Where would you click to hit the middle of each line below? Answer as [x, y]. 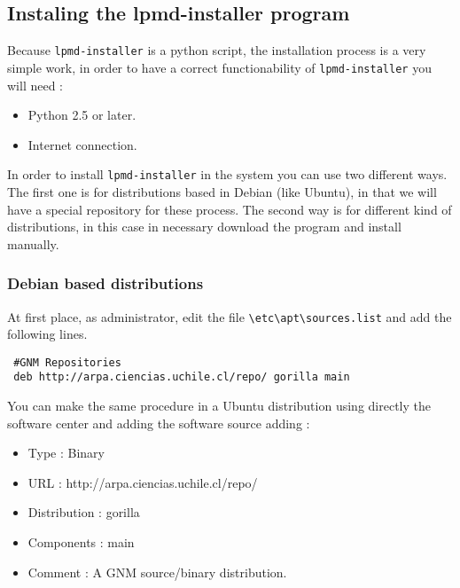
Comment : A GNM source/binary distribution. [157, 572]
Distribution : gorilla [84, 512]
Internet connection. [82, 144]
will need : [35, 85]
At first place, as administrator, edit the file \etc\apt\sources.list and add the [230, 316]
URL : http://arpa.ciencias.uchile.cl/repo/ [143, 482]
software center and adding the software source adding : [159, 423]
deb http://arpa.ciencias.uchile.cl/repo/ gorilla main [182, 377]
